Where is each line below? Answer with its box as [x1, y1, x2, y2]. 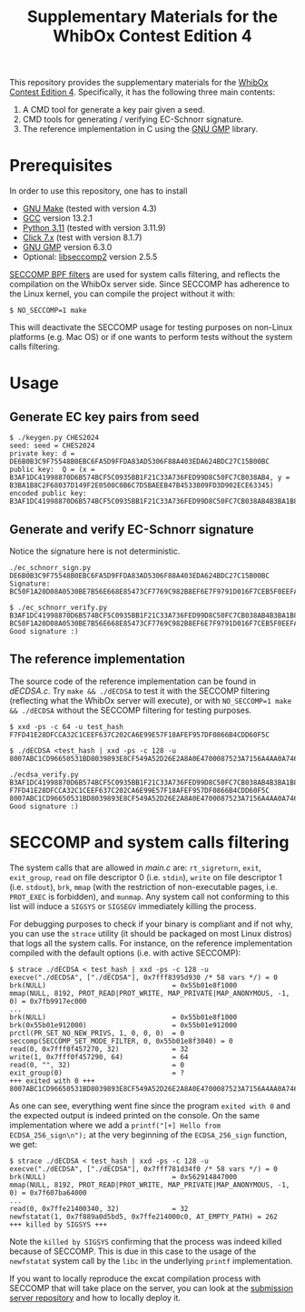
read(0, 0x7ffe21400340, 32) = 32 [9, 1204, 189, 1213]
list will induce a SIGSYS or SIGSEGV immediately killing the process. [9, 900, 257, 911]
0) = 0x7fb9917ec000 [9, 997, 88, 1006]
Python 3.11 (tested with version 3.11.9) [22, 223, 166, 234]
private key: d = [9, 449, 75, 458]
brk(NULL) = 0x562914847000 [9, 1172, 238, 1181]
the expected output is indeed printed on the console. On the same [9, 1109, 261, 1120]
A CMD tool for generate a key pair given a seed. [22, 105, 206, 115]
